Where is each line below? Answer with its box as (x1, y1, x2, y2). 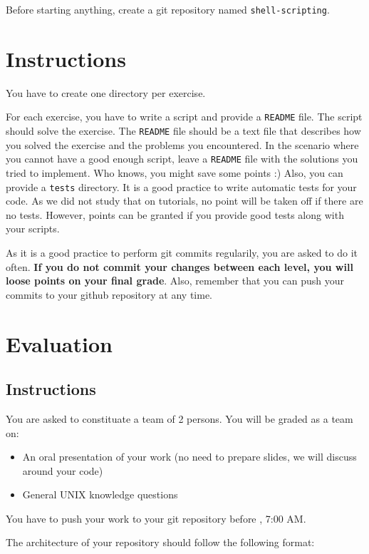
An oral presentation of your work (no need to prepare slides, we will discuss (22, 449, 357, 464)
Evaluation (6, 329, 113, 358)
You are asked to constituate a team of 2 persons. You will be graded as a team (6, 411, 353, 426)
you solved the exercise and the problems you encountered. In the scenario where (6, 137, 359, 152)
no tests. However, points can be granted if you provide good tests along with (6, 207, 344, 222)
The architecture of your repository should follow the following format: (6, 535, 315, 550)
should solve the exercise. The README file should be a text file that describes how (6, 123, 361, 138)
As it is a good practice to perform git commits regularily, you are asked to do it (6, 245, 358, 260)
